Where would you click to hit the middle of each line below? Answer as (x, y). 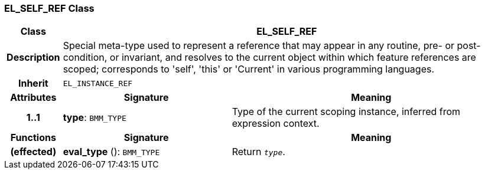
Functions (33, 138)
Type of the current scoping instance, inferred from (346, 112)
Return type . (258, 152)
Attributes (33, 98)
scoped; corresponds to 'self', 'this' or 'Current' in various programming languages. (249, 69)
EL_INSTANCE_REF (98, 83)
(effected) (33, 152)
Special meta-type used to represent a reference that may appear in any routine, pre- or (259, 46)
